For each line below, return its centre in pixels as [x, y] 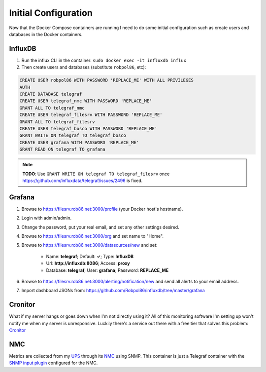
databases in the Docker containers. [46, 34]
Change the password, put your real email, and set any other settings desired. [100, 227]
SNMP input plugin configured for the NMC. [53, 363]
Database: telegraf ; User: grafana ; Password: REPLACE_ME [107, 270]
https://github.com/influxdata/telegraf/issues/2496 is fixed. [83, 181]
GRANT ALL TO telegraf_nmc [52, 108]
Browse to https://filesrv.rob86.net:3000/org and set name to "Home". [92, 236]
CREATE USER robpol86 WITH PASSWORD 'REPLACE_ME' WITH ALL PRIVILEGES [107, 80]
